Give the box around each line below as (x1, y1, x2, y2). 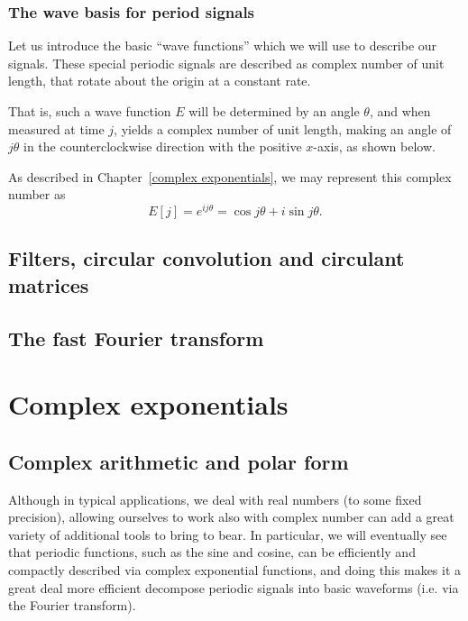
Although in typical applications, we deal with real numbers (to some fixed (8, 489, 422, 508)
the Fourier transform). (8, 596, 136, 615)
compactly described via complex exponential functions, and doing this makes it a (8, 560, 462, 579)
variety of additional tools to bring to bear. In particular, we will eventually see (8, 525, 447, 543)
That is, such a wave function (8, 102, 171, 120)
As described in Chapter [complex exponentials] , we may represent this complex (8, 167, 452, 186)
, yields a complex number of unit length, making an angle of (114, 119, 452, 138)
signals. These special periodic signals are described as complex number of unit (8, 53, 445, 72)
